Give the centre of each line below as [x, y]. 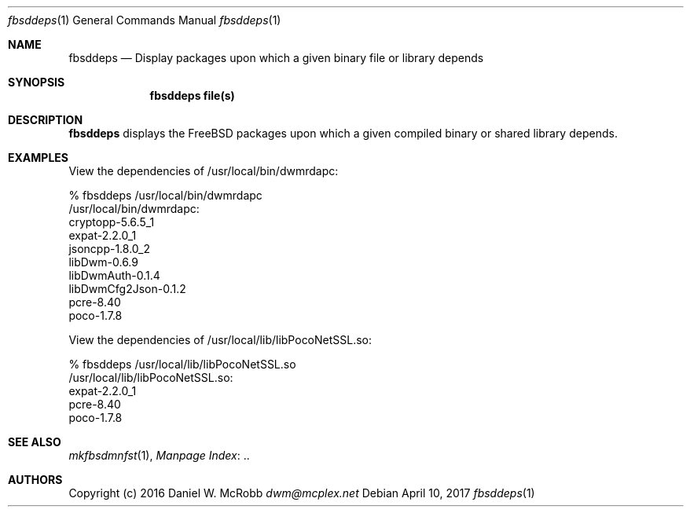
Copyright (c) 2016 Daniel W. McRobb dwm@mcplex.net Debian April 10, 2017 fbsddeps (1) [302, 493]
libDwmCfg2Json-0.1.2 [127, 289]
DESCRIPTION [46, 120]
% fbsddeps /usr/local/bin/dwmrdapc [165, 195]
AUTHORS [35, 480]
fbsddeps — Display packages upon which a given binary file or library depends [276, 58]
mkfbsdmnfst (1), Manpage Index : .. [159, 455]
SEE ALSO [35, 442]
